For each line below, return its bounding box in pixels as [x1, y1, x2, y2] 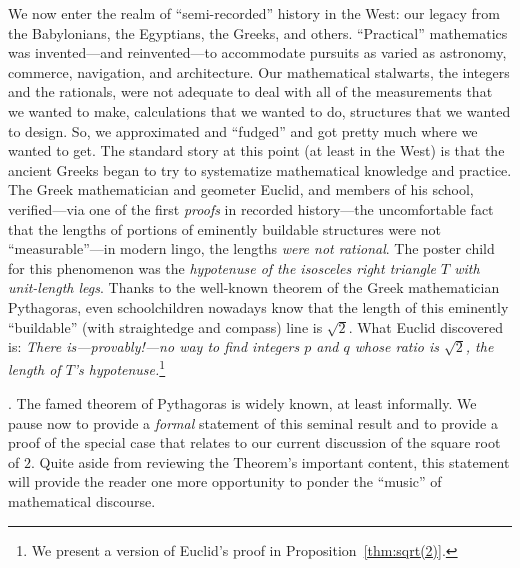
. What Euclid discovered [348, 316, 503, 337]
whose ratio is [354, 336, 439, 357]
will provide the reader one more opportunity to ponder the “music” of [8, 471, 442, 492]
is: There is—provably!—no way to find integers [8, 336, 300, 357]
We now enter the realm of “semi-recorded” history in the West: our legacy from [8, 3, 501, 23]
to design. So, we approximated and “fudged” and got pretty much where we [8, 120, 478, 141]
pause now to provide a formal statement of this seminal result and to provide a [8, 412, 498, 433]
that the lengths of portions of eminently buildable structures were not [8, 218, 441, 239]
